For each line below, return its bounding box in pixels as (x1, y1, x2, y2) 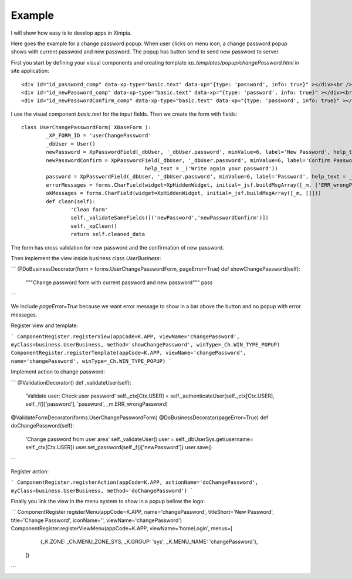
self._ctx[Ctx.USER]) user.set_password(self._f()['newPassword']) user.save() (25, 443, 212, 450)
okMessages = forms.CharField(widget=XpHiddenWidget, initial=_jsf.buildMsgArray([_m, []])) (46, 190, 321, 197)
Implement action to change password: (11, 368, 106, 375)
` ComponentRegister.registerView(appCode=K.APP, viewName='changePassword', (11, 333, 240, 340)
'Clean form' (70, 206, 109, 213)
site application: (11, 68, 49, 75)
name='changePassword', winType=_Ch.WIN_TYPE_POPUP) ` (11, 358, 172, 364)
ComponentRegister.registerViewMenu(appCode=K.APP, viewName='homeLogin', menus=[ (11, 525, 233, 532)
